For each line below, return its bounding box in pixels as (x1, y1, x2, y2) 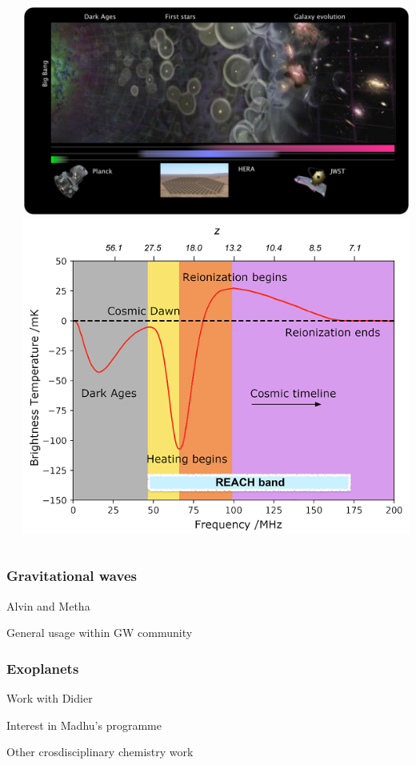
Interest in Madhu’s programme (6, 716, 162, 733)
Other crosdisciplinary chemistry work (6, 743, 194, 760)
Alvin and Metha (6, 597, 90, 614)
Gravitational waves (6, 566, 137, 586)
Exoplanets (6, 658, 79, 678)
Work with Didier (6, 690, 93, 707)
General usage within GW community (6, 624, 193, 641)
